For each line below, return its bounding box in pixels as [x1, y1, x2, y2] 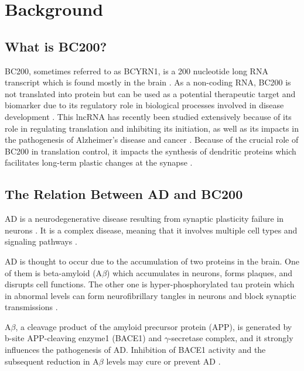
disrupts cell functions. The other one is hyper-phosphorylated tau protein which [5, 278, 295, 290]
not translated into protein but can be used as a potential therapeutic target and [5, 87, 296, 99]
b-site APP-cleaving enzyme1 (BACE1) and [5, 332, 162, 344]
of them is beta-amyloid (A [5, 266, 103, 279]
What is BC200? [5, 37, 107, 55]
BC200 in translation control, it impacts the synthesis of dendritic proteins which [5, 145, 296, 157]
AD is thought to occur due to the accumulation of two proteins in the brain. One [5, 255, 299, 267]
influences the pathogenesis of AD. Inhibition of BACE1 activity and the [5, 343, 266, 356]
